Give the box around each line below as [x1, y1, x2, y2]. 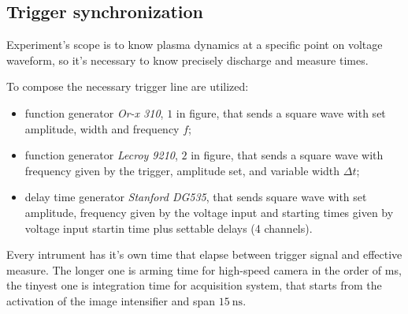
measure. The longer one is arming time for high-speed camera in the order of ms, [6, 261, 402, 278]
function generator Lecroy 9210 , [24, 147, 178, 163]
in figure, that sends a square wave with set [176, 104, 386, 121]
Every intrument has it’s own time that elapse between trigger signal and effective [6, 246, 402, 263]
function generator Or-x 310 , [24, 104, 164, 121]
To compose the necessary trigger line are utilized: [6, 78, 249, 95]
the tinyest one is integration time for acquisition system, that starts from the [6, 277, 382, 293]
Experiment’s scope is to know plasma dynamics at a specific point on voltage [6, 36, 383, 53]
